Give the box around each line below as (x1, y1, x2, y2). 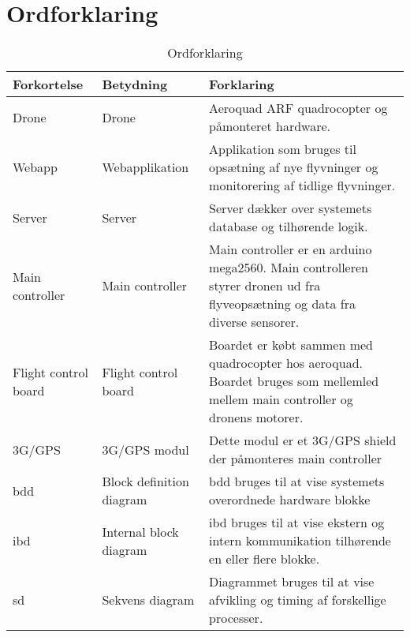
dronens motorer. (209, 408, 304, 427)
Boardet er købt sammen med (209, 335, 373, 354)
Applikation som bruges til (209, 140, 356, 159)
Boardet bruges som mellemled (209, 372, 379, 391)
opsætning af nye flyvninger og (209, 158, 378, 177)
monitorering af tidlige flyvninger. (209, 176, 396, 195)
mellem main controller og (209, 390, 353, 409)
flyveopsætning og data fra (209, 294, 356, 313)
